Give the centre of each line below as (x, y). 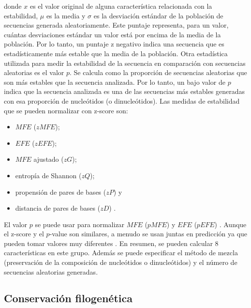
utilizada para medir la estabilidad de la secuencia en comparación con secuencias (125, 63)
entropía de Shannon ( (48, 175)
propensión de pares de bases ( (61, 192)
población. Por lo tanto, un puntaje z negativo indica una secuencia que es (114, 44)
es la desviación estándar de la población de (158, 15)
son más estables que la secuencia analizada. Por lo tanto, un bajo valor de (115, 82)
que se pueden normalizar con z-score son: (66, 110)
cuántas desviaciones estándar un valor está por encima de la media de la (112, 34)
